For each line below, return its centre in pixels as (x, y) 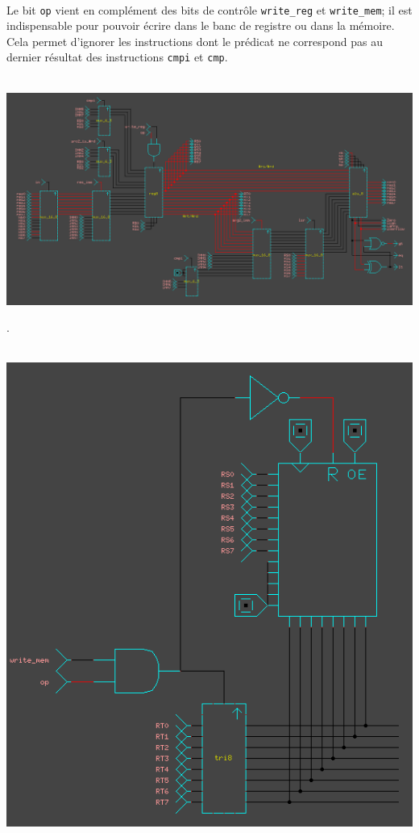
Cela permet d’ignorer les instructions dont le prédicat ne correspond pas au (195, 41)
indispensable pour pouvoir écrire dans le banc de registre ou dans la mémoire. (201, 25)
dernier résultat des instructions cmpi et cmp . (117, 57)
